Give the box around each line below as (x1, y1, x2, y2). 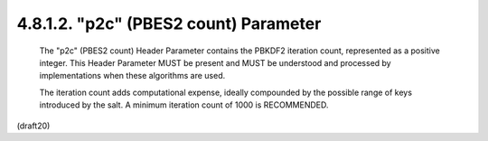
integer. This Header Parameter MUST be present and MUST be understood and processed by (39, 57, 392, 68)
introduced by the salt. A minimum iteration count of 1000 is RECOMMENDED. (39, 99, 329, 110)
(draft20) (16, 120, 51, 131)
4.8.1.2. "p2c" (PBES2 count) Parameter (16, 14, 322, 33)
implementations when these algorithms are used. (39, 70, 226, 81)
